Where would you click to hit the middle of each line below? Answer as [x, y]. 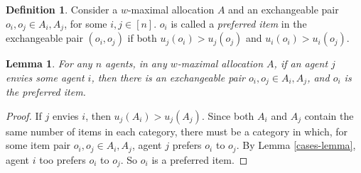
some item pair [38, 145]
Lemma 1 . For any [49, 63]
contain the [329, 115]
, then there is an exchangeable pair [168, 77]
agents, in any [136, 63]
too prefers [63, 159]
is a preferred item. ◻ [200, 159]
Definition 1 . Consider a [62, 9]
